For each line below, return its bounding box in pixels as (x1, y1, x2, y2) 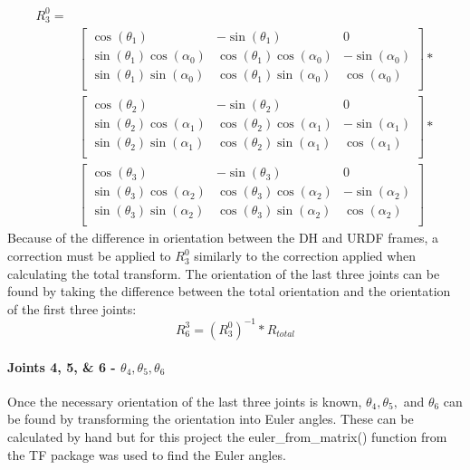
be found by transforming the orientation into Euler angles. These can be (7, 409, 414, 428)
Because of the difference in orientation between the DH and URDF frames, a (7, 228, 439, 247)
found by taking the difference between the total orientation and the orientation (7, 282, 451, 301)
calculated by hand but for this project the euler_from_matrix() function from (7, 427, 447, 446)
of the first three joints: (7, 299, 137, 318)
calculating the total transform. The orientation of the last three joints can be (7, 264, 440, 283)
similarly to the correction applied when (194, 246, 417, 265)
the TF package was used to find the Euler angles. (7, 445, 286, 464)
